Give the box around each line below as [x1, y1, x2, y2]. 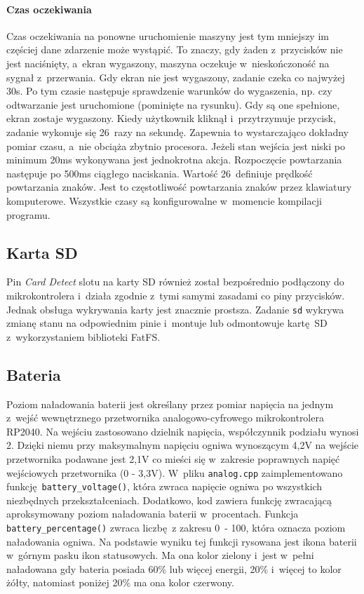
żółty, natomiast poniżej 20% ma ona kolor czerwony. [6, 575, 234, 590]
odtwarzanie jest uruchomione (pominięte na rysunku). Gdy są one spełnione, [6, 97, 340, 112]
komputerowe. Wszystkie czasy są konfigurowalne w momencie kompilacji [6, 193, 322, 208]
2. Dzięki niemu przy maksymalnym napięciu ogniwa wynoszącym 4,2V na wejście [6, 438, 359, 452]
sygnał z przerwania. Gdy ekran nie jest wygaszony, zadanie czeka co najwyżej [6, 69, 345, 84]
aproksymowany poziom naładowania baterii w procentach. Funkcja [6, 506, 299, 521]
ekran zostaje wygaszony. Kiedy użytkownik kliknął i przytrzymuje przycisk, [6, 111, 336, 126]
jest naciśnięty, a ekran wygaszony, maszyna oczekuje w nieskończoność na [6, 55, 330, 70]
